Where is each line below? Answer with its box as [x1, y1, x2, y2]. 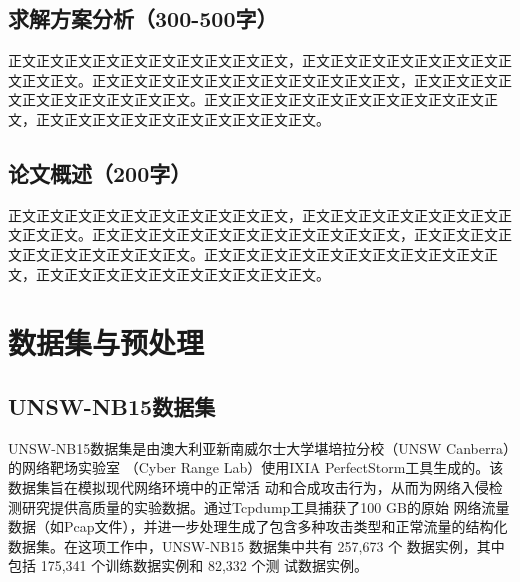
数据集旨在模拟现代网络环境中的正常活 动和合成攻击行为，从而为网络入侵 [8, 476, 489, 497]
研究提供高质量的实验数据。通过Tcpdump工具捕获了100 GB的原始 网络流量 [21, 496, 510, 517]
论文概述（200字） [8, 157, 192, 188]
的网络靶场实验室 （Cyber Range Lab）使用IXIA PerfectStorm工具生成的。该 [8, 457, 504, 478]
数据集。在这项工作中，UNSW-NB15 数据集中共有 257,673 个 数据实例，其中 [8, 535, 505, 556]
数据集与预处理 [8, 322, 205, 363]
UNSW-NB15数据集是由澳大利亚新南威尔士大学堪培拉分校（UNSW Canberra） [8, 437, 510, 458]
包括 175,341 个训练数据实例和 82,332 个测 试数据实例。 [8, 555, 369, 576]
